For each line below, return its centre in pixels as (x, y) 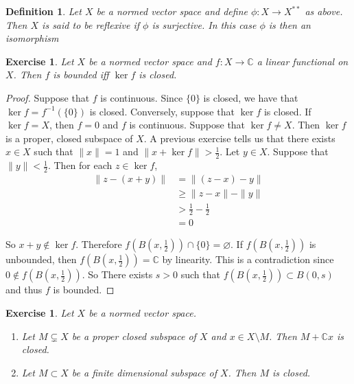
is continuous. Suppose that (187, 125)
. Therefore (99, 244)
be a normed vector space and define (172, 11)
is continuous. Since (142, 97)
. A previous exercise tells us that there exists (239, 138)
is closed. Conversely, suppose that (162, 111)
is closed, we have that (251, 97)
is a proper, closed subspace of (69, 138)
